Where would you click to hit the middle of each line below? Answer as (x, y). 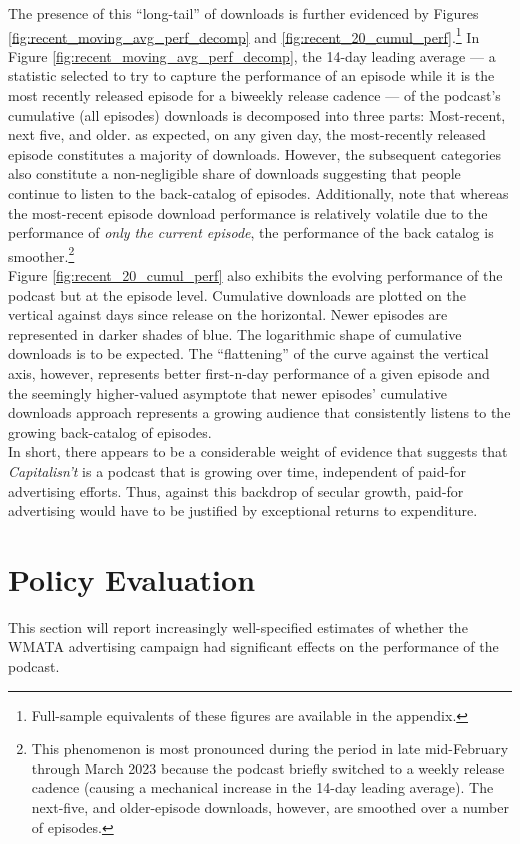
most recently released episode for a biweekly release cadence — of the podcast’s (254, 95)
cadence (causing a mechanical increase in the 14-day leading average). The (262, 787)
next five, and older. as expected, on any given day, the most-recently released (247, 134)
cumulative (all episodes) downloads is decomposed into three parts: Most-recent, (257, 114)
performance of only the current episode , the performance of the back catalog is (251, 232)
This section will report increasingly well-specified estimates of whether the (238, 626)
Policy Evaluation (132, 578)
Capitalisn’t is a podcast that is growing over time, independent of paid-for (237, 470)
